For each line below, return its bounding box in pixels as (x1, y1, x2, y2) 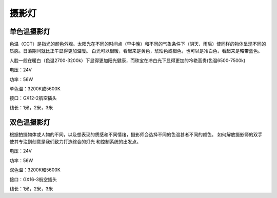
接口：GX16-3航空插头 (9, 176, 57, 182)
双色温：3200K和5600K (9, 167, 61, 173)
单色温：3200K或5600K (9, 86, 61, 92)
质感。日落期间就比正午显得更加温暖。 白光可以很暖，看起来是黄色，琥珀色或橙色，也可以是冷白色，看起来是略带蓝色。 (9, 48, 263, 54)
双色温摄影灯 (9, 118, 50, 127)
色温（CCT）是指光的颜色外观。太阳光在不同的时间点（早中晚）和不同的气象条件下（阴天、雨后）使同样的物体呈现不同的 (9, 41, 266, 47)
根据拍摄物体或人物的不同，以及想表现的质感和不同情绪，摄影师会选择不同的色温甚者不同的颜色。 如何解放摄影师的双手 (9, 131, 263, 137)
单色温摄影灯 (9, 27, 50, 36)
